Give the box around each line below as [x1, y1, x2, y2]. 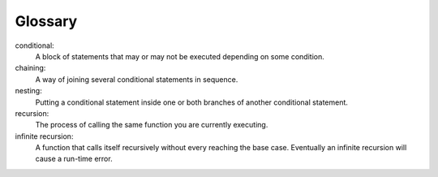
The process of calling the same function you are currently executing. [35, 120, 268, 130]
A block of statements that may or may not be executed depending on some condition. [35, 51, 324, 61]
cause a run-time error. [35, 154, 113, 164]
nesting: [15, 86, 42, 96]
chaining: [15, 63, 46, 73]
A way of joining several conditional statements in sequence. [35, 74, 238, 84]
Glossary [15, 12, 78, 30]
